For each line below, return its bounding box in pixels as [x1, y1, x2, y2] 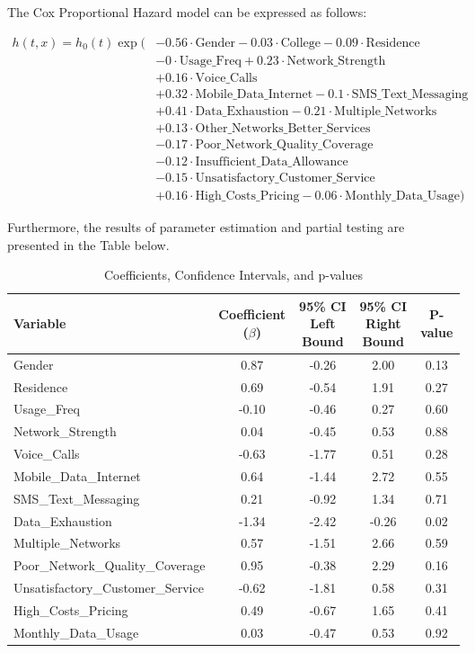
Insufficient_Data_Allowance [195, 155, 348, 168]
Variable [13, 314, 66, 333]
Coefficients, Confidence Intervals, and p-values [103, 265, 364, 284]
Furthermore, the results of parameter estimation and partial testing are [7, 217, 405, 236]
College [280, 36, 321, 49]
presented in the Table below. [7, 235, 170, 254]
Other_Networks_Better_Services [195, 121, 371, 135]
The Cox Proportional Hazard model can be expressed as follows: [7, 3, 367, 21]
